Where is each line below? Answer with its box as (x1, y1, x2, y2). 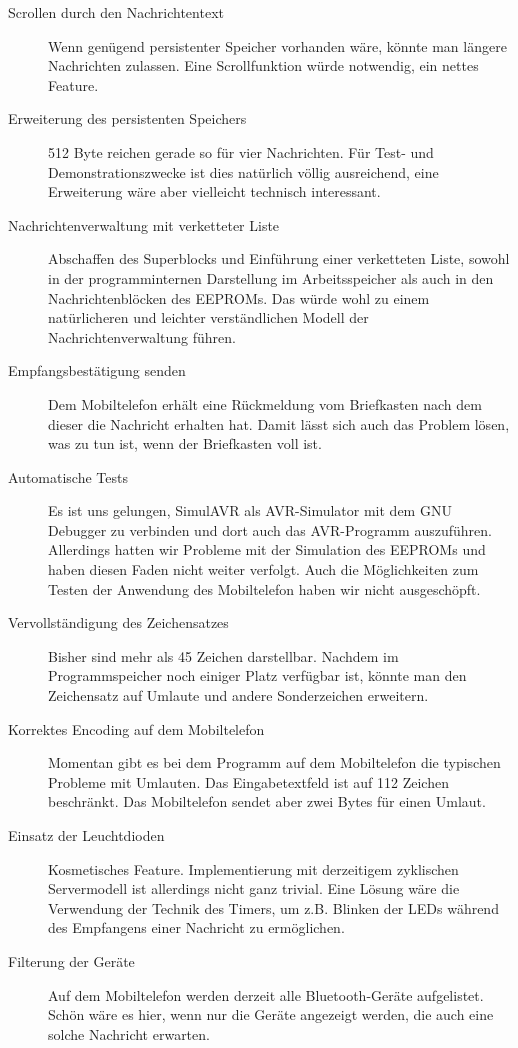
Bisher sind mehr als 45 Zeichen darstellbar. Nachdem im (48, 645, 399, 666)
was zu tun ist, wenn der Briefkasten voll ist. (48, 433, 322, 454)
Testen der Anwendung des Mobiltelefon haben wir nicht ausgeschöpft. (48, 578, 481, 599)
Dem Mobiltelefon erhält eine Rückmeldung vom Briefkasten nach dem (48, 393, 482, 414)
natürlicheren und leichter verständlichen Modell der (48, 307, 369, 328)
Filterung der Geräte (8, 950, 135, 971)
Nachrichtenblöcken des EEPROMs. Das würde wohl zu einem (48, 287, 430, 308)
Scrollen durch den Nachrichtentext (8, 2, 224, 22)
